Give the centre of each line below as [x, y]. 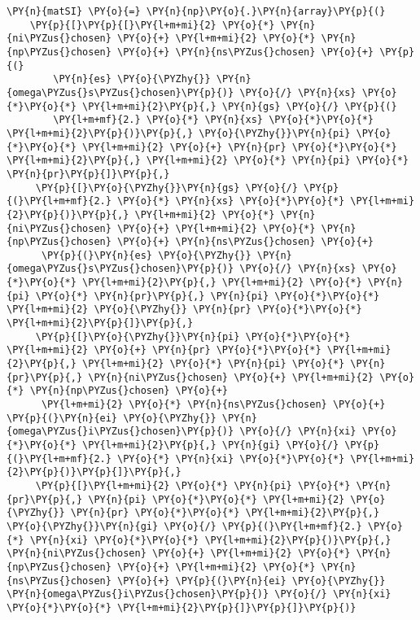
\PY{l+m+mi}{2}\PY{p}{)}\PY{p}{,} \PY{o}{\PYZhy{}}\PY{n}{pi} [179, 133]
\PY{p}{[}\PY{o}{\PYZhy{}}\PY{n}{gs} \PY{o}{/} [166, 188]
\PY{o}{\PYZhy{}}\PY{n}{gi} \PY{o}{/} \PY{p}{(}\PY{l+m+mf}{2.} [184, 526]
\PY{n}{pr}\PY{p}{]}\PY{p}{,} [88, 174]
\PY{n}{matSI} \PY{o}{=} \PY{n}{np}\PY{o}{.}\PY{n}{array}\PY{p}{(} [196, 11]
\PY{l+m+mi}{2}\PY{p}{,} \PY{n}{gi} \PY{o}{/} [211, 445]
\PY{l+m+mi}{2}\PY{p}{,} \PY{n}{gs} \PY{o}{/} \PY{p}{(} [240, 106]
